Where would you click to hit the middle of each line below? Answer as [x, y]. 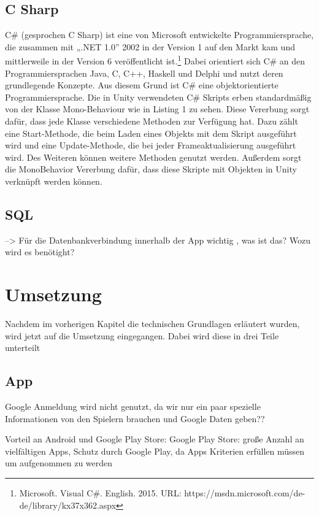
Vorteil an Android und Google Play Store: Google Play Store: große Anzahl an [155, 439]
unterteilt [23, 348]
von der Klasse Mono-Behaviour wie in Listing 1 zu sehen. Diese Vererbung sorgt [157, 109]
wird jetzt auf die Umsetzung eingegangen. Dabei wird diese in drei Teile [142, 335]
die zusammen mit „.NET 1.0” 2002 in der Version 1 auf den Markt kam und [150, 46]
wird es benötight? [40, 252]
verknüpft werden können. [54, 181]
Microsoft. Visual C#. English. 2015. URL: [100, 493]
